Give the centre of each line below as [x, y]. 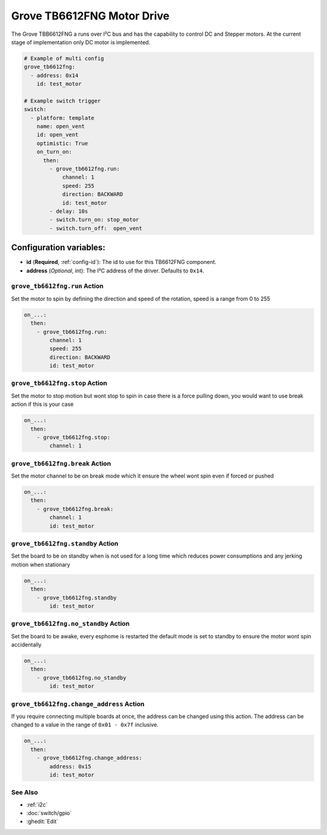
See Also [25, 793]
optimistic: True [62, 143]
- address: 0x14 [54, 75]
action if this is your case [42, 404]
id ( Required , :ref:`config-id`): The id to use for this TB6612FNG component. [121, 262]
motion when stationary [41, 564]
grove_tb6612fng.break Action [61, 463]
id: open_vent [58, 135]
